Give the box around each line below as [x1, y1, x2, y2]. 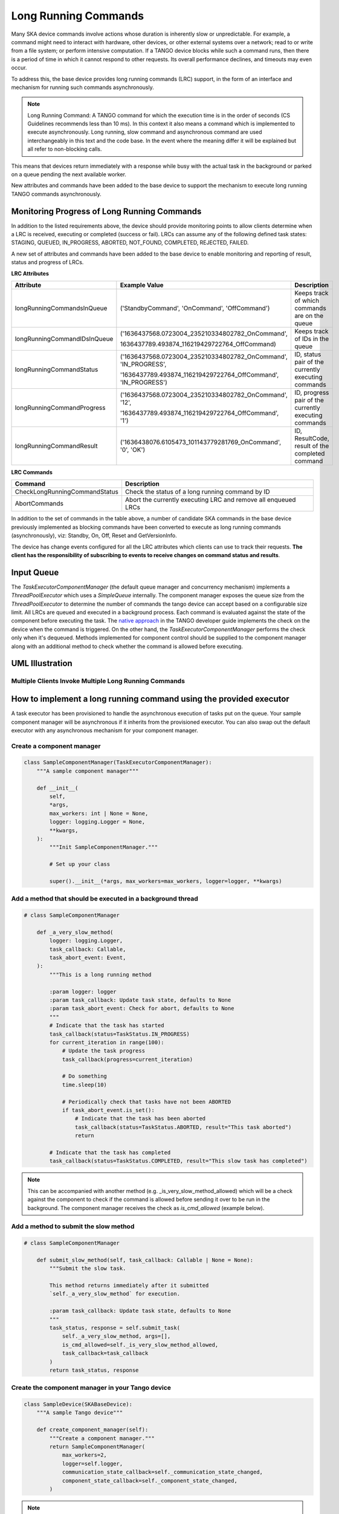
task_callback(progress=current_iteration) [62, 1056, 193, 1063]
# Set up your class [49, 861, 111, 868]
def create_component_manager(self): [36, 1426, 149, 1433]
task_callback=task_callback [62, 1350, 149, 1357]
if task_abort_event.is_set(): [62, 1107, 155, 1114]
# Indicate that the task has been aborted [74, 1115, 206, 1122]
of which [294, 297, 320, 305]
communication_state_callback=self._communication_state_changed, [62, 1469, 263, 1476]
